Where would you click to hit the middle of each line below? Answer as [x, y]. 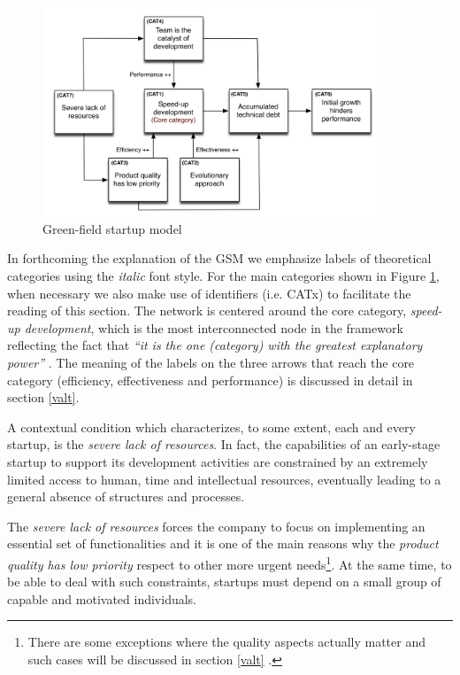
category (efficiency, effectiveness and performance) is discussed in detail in [210, 380]
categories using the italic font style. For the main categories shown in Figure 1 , [223, 276]
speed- [426, 310]
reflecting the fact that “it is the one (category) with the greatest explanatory [215, 345]
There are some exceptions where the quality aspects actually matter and [226, 642]
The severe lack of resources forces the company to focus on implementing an [216, 526]
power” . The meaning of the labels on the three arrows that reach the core [211, 362]
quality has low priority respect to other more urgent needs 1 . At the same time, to [230, 562]
